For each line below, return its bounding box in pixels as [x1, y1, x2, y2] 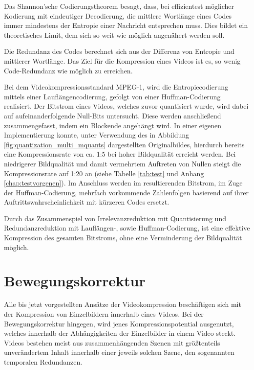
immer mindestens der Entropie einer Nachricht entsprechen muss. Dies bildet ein [4, 20, 248, 30]
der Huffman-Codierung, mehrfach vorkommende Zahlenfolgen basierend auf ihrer [4, 187, 249, 197]
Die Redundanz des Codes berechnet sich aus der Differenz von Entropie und [4, 46, 234, 56]
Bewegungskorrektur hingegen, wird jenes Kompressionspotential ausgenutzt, [4, 318, 234, 328]
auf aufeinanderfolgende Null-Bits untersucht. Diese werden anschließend [4, 110, 221, 120]
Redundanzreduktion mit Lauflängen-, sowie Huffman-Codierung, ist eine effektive [4, 223, 250, 233]
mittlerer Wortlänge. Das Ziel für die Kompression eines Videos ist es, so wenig [4, 55, 241, 66]
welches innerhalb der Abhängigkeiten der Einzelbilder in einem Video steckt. [4, 328, 236, 338]
